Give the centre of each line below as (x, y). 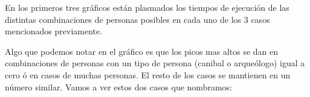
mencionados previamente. (54, 31)
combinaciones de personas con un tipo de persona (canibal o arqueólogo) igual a (155, 63)
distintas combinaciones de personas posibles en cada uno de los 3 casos (137, 19)
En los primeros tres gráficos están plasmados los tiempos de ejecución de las (147, 7)
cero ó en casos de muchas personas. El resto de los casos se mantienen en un (148, 74)
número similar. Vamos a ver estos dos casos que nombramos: (118, 86)
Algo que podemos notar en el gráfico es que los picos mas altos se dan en (142, 51)
